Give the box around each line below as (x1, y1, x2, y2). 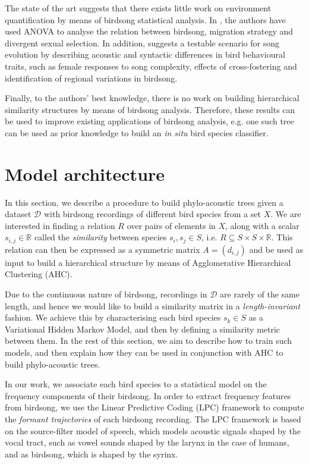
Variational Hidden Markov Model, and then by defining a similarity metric (5, 322, 280, 335)
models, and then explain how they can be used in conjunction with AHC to (5, 346, 283, 359)
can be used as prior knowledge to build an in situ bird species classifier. (5, 126, 269, 139)
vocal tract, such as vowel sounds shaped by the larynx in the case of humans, (5, 436, 289, 449)
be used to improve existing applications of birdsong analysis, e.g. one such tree (5, 115, 294, 127)
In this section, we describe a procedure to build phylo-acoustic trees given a (5, 196, 283, 208)
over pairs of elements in (127, 219, 216, 231)
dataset (5, 208, 31, 220)
